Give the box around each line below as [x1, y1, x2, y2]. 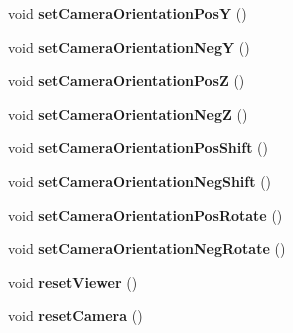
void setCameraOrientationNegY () [8, 36, 250, 57]
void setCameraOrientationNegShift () [8, 170, 272, 191]
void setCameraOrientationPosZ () [8, 70, 245, 91]
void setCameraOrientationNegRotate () [8, 238, 286, 259]
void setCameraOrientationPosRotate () [8, 204, 283, 225]
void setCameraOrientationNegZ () [8, 103, 248, 124]
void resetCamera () [8, 305, 143, 326]
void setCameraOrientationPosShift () [8, 137, 268, 158]
